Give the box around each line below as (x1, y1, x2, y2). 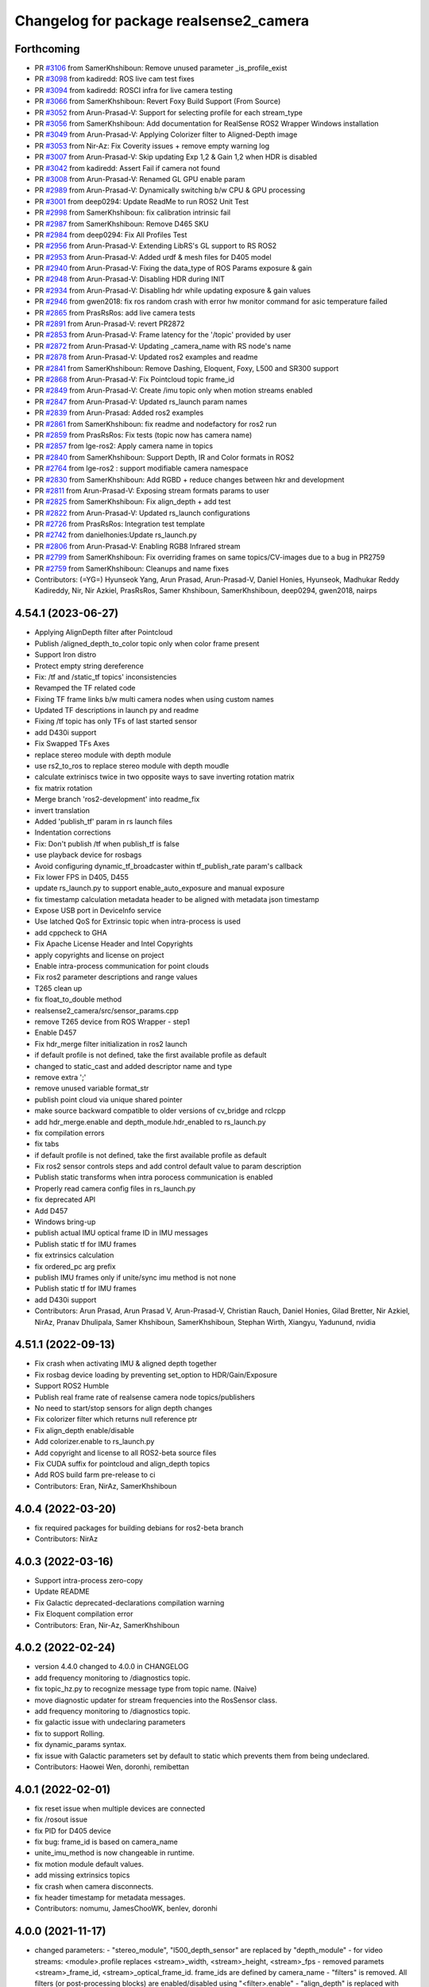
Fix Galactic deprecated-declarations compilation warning (34, 1598, 225, 1607)
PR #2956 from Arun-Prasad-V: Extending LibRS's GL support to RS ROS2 (34, 241, 277, 250)
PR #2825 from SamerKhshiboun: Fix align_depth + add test (34, 497, 231, 506)
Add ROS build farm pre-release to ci (34, 1470, 156, 1480)
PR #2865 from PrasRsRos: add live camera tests (34, 308, 195, 317)
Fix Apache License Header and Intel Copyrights (34, 939, 194, 949)
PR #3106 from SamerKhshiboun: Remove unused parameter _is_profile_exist (34, 64, 288, 73)
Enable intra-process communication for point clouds (34, 962, 210, 971)
